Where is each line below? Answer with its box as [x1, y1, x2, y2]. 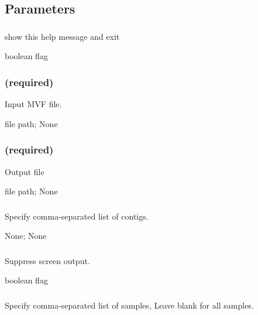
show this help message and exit [5, 30, 120, 42]
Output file [5, 165, 44, 177]
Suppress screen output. [5, 254, 90, 266]
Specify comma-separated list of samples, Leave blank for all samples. [5, 299, 254, 311]
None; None [5, 230, 47, 242]
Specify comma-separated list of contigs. [5, 210, 149, 222]
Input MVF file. [5, 98, 62, 110]
